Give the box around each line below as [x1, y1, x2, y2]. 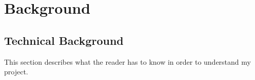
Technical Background [4, 32, 124, 48]
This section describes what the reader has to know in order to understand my [4, 56, 251, 67]
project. [4, 66, 28, 77]
